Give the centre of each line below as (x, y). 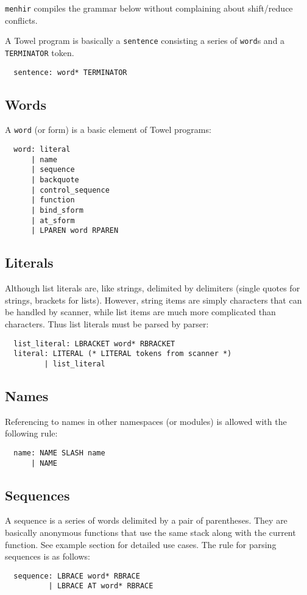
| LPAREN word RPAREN (75, 231)
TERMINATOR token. (40, 52)
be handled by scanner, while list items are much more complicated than (140, 312)
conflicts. (21, 20)
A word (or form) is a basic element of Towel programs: (108, 130)
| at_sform (53, 220)
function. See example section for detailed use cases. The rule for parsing (141, 544)
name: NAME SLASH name (59, 453)
